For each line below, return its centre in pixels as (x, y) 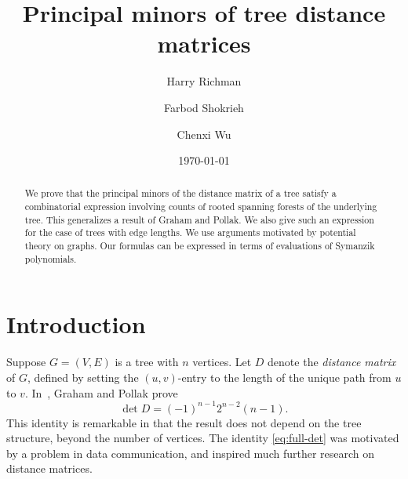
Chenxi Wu (204, 134)
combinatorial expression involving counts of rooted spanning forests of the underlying (201, 207)
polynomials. (51, 258)
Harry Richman (204, 81)
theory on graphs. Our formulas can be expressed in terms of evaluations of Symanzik (200, 246)
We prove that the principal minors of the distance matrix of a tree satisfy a (180, 193)
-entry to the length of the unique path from (284, 377)
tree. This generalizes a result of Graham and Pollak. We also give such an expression (199, 219)
